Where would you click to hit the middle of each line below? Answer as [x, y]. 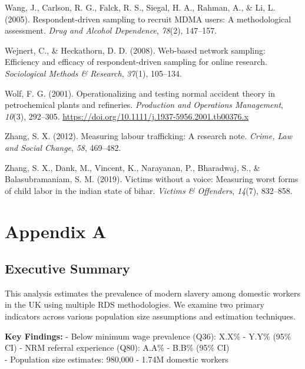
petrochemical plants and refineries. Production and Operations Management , [144, 105]
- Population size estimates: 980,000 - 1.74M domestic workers [117, 359]
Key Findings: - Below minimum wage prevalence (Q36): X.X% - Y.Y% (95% [148, 336]
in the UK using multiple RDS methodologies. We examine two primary [135, 304]
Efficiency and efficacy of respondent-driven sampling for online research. [136, 62]
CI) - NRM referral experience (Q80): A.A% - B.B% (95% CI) [117, 347]
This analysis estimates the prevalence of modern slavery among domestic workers [153, 293]
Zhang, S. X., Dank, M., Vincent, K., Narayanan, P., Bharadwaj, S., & [132, 167]
